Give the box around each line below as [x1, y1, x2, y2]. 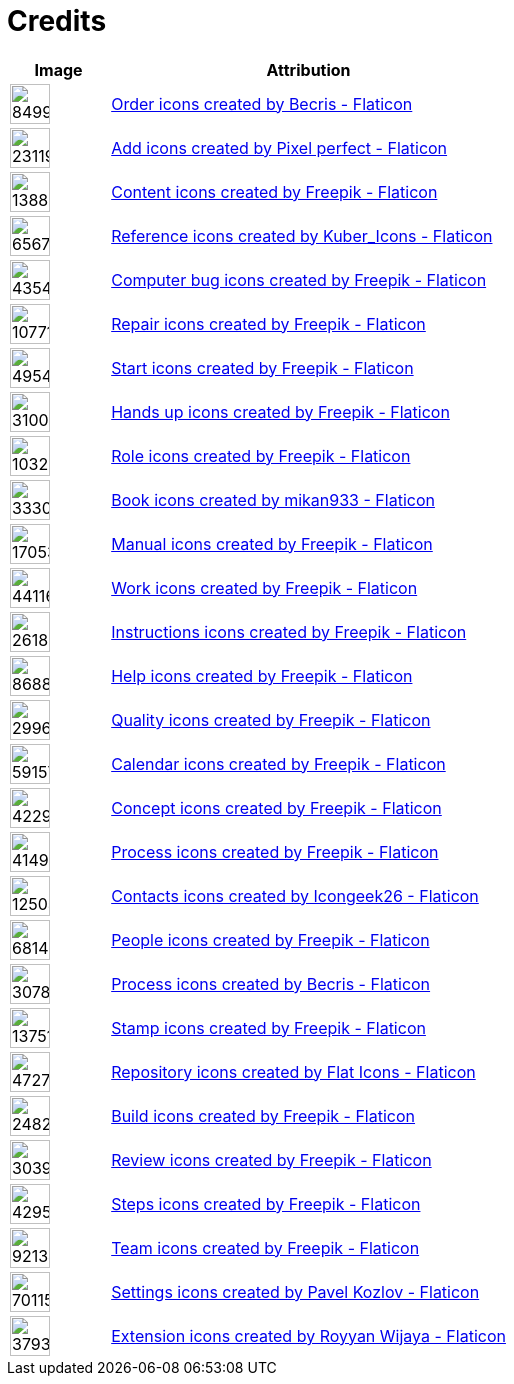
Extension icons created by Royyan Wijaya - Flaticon [111, 1325, 506, 1346]
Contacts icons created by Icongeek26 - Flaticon [111, 885, 479, 906]
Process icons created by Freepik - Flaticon [111, 841, 439, 862]
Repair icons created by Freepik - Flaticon [111, 313, 426, 334]
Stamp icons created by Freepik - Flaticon [111, 1017, 426, 1038]
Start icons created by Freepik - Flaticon [111, 357, 414, 378]
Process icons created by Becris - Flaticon [111, 973, 431, 994]
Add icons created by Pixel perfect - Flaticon [111, 137, 448, 158]
